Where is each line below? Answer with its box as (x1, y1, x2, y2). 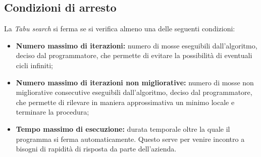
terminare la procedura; (16, 107, 89, 117)
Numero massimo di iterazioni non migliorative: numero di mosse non (16, 77, 254, 87)
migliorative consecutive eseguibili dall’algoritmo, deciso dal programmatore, (16, 87, 252, 97)
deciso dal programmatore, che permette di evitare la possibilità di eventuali (16, 50, 252, 61)
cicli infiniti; (16, 60, 53, 70)
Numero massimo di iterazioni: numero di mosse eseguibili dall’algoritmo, (16, 40, 257, 50)
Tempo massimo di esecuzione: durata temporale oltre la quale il (16, 123, 230, 134)
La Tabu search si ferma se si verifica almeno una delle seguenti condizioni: (4, 23, 235, 34)
